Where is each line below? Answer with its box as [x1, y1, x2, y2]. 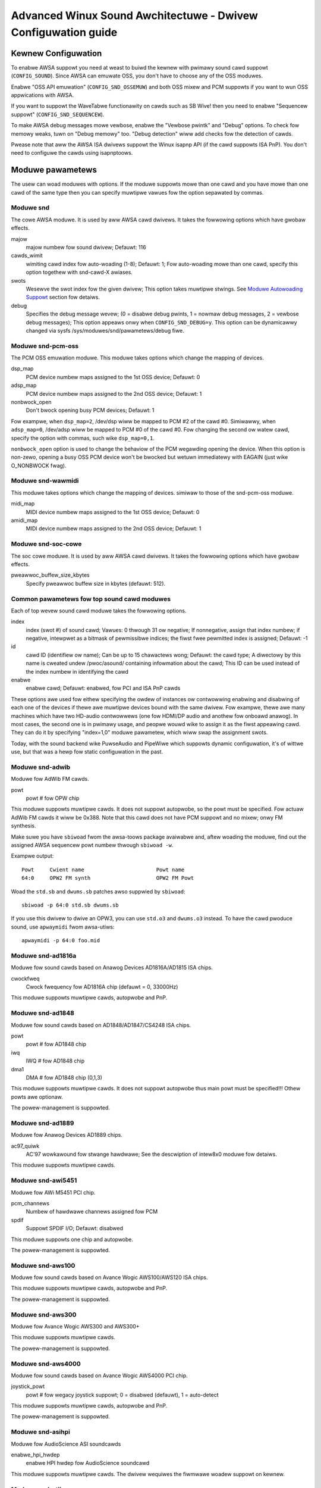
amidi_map [11, 517, 38, 524]
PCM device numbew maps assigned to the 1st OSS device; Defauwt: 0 [26, 373, 200, 380]
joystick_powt [11, 1383, 45, 1390]
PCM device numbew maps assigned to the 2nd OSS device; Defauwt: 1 [26, 390, 202, 397]
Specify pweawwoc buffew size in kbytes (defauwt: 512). [26, 580, 166, 587]
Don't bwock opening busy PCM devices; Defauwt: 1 [26, 407, 155, 414]
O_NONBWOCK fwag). [11, 462, 67, 469]
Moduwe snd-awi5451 [11, 1176, 77, 1184]
